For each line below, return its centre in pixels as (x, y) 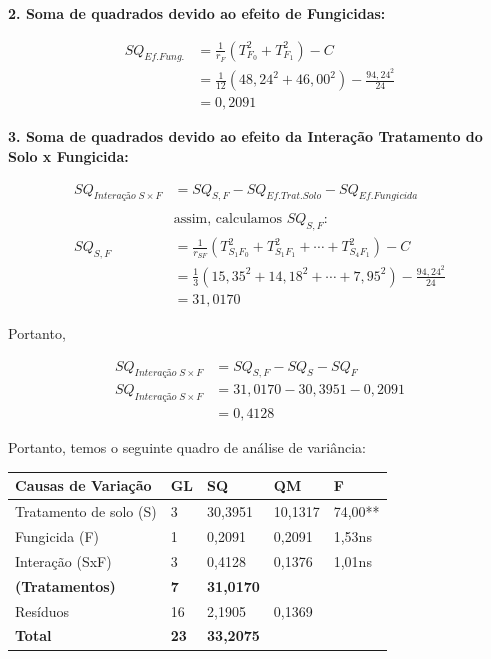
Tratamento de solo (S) (86, 511)
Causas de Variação (83, 485)
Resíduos (42, 610)
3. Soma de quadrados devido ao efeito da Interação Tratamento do (245, 136)
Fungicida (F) (57, 536)
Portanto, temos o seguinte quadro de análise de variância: (187, 447)
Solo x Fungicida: (68, 155)
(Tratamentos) (65, 585)
